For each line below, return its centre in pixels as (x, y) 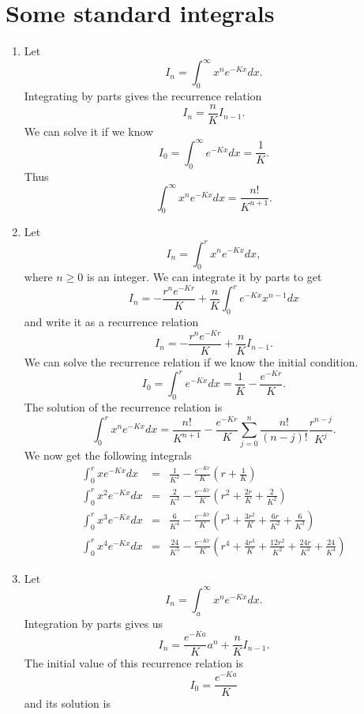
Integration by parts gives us (94, 623)
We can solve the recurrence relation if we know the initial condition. (191, 362)
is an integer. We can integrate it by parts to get (205, 277)
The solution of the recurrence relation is (123, 406)
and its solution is (67, 703)
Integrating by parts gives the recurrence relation (143, 96)
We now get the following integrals (108, 455)
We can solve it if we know (89, 131)
